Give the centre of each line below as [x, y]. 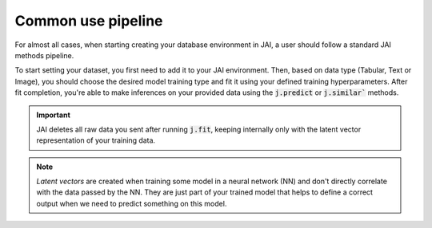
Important [54, 115]
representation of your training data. [96, 140]
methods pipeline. [44, 55]
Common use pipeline [89, 21]
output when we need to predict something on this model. [132, 203]
